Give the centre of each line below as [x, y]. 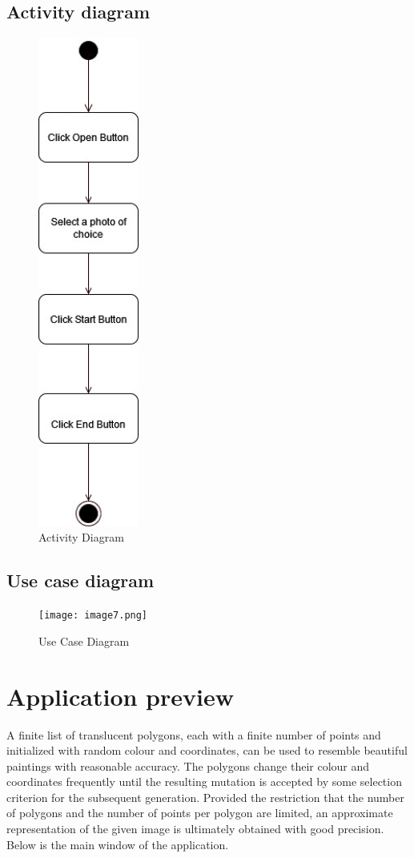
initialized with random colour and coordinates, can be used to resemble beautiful [207, 750]
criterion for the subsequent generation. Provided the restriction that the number [205, 797]
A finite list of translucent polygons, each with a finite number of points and [194, 734]
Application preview [120, 696]
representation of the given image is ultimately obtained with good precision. [195, 829]
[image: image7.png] [93, 616]
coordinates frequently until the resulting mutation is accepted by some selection [204, 781]
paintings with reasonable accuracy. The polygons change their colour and [188, 765]
